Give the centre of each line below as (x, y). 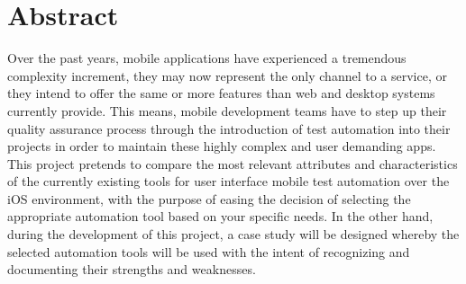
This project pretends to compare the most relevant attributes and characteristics (233, 163)
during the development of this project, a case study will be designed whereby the (233, 234)
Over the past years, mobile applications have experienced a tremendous (207, 58)
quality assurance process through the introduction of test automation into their (229, 128)
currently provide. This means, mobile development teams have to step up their (227, 110)
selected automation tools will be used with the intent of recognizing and (209, 251)
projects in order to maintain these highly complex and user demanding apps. (222, 146)
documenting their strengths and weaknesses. (132, 269)
